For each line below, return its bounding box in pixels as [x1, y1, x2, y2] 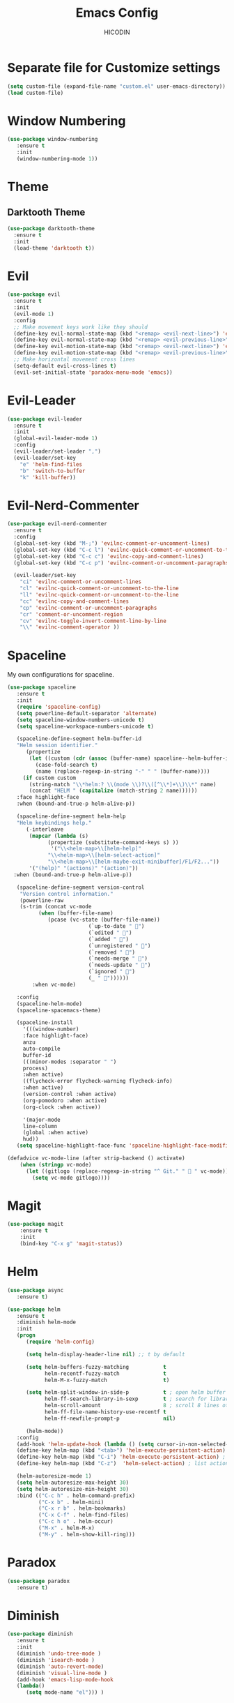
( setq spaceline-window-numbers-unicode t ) [16, 717, 145, 723]
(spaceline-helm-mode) [16, 1000, 82, 1007]
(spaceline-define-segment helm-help [16, 813, 127, 820]
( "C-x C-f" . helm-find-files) [38, 1512, 130, 1519]
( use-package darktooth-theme [7, 225, 95, 232]
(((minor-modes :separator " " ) [22, 1058, 117, 1065]
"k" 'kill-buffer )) [19, 474, 77, 481]
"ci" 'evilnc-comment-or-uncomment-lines [19, 578, 141, 585]
